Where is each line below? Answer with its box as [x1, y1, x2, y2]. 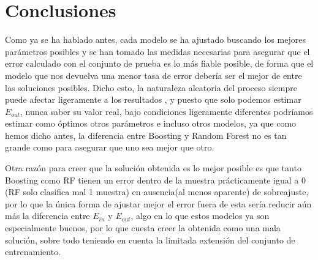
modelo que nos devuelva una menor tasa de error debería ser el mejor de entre [5, 69, 302, 81]
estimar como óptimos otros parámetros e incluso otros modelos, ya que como [5, 117, 297, 130]
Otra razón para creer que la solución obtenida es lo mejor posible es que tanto [5, 162, 301, 174]
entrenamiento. [5, 245, 61, 258]
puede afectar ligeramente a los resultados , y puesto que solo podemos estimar [5, 93, 301, 106]
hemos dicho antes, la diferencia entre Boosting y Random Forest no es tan [5, 128, 287, 141]
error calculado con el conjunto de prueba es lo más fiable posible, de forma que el [5, 57, 314, 70]
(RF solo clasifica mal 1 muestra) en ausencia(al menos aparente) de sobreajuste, [5, 185, 309, 198]
